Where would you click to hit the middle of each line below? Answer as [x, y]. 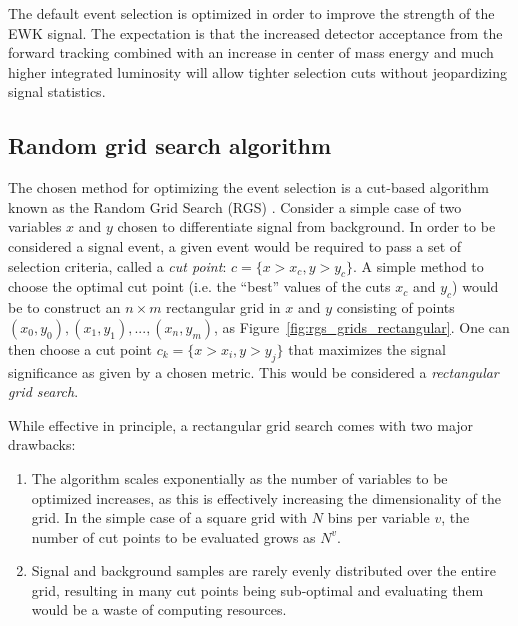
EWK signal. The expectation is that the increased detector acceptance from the [255, 32]
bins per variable [378, 517]
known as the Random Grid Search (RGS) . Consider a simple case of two [235, 206]
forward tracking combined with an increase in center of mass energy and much [251, 52]
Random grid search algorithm [170, 145]
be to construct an [64, 307]
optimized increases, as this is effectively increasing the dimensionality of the [266, 497]
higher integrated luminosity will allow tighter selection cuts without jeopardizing [257, 71]
